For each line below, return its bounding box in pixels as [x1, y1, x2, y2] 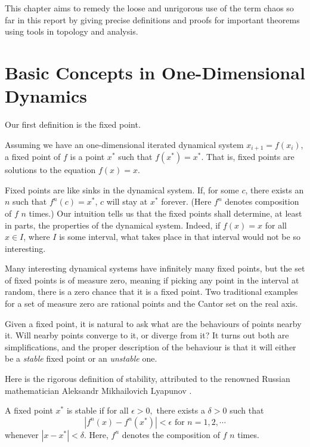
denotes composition [225, 195, 299, 208]
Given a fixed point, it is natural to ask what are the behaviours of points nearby [5, 317, 302, 329]
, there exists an [245, 183, 304, 196]
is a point [70, 150, 105, 163]
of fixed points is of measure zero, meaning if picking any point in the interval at [5, 273, 299, 286]
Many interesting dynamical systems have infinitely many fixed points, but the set [5, 262, 305, 275]
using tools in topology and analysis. [5, 25, 138, 38]
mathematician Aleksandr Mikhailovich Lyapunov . [5, 384, 192, 396]
